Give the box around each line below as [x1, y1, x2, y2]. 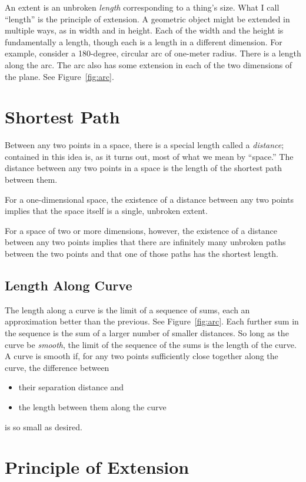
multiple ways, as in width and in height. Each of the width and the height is [5, 24, 284, 36]
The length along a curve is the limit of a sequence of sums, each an [5, 303, 250, 316]
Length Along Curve [5, 276, 132, 294]
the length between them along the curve [18, 400, 167, 413]
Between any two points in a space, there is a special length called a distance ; [5, 139, 284, 151]
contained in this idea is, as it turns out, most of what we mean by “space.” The [5, 150, 294, 162]
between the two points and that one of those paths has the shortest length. [5, 247, 278, 260]
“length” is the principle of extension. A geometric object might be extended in [5, 12, 290, 25]
